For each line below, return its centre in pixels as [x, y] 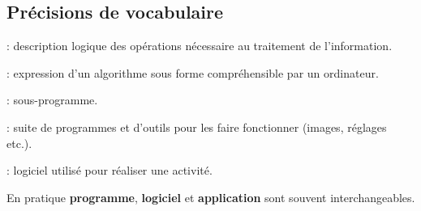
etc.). [19, 143]
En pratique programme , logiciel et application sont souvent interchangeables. [211, 197]
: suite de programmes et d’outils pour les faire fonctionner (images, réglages [197, 127]
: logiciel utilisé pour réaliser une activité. [110, 170]
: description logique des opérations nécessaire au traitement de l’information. [200, 46]
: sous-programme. [52, 100]
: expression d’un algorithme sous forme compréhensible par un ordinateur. [193, 72]
